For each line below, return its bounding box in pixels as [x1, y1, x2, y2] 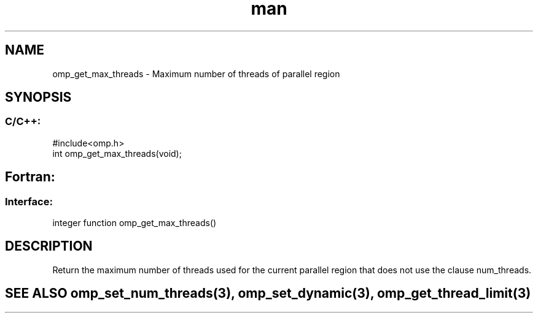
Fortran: [5, 169, 55, 185]
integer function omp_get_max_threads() [52, 218, 217, 229]
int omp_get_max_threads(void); [52, 148, 182, 159]
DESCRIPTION [5, 238, 93, 254]
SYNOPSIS [5, 89, 72, 105]
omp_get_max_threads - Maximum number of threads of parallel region [52, 68, 340, 79]
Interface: [5, 195, 53, 208]
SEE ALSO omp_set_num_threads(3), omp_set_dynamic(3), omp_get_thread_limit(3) [5, 286, 531, 301]
